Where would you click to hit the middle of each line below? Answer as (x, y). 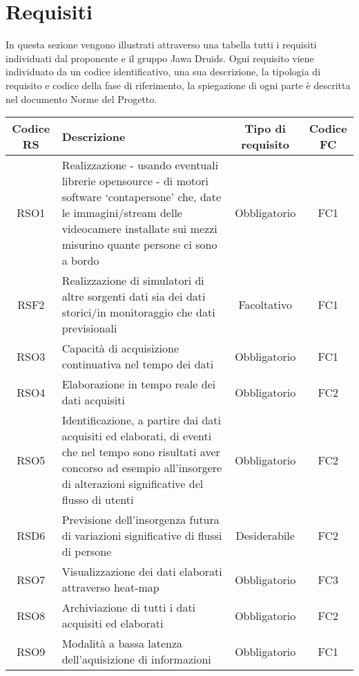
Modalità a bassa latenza (122, 644)
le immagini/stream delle (122, 213)
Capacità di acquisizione (120, 348)
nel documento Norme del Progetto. (81, 98)
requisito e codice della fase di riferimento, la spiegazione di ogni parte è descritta (178, 85)
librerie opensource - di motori (135, 181)
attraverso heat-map (110, 588)
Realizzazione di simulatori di (133, 281)
